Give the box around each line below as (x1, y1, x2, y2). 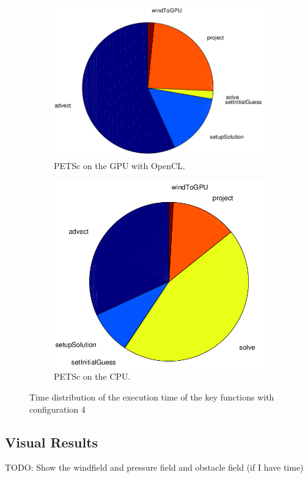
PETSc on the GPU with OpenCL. (54, 159, 185, 172)
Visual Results (5, 432, 98, 451)
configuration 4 (29, 402, 86, 415)
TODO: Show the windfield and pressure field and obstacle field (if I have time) (5, 461, 304, 474)
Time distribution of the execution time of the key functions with (29, 391, 274, 404)
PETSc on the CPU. (54, 370, 131, 383)
